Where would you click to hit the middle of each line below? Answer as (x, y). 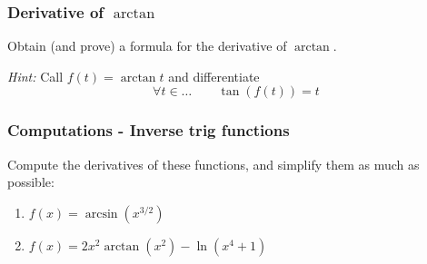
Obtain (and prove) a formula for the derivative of (147, 46)
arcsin (101, 214)
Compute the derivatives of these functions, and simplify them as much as (213, 164)
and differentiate (214, 76)
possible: (31, 182)
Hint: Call (35, 76)
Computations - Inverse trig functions (149, 130)
